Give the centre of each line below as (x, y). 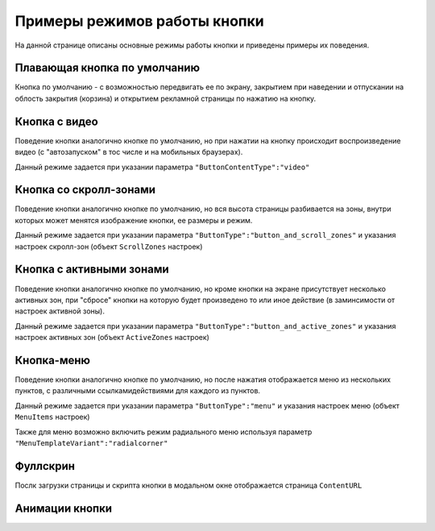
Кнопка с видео (56, 121)
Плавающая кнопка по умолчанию (108, 68)
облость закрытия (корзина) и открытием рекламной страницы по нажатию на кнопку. (166, 98)
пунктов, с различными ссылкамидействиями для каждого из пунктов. (138, 391)
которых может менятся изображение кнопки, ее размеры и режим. (134, 220)
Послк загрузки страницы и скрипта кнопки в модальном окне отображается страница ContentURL (188, 485)
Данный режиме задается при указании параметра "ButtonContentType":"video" (162, 167)
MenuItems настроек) (52, 417)
